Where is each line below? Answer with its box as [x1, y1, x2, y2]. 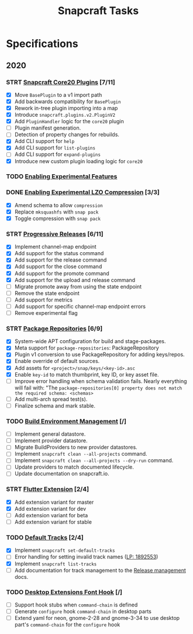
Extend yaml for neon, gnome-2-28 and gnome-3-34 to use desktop [14, 615, 180, 622]
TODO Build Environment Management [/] [6, 417, 127, 425]
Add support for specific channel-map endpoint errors [14, 303, 146, 310]
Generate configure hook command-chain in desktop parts [14, 608, 152, 615]
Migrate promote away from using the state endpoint [14, 283, 142, 290]
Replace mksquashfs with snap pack [14, 208, 99, 215]
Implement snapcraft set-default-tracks [14, 547, 115, 554]
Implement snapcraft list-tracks [14, 560, 97, 567]
